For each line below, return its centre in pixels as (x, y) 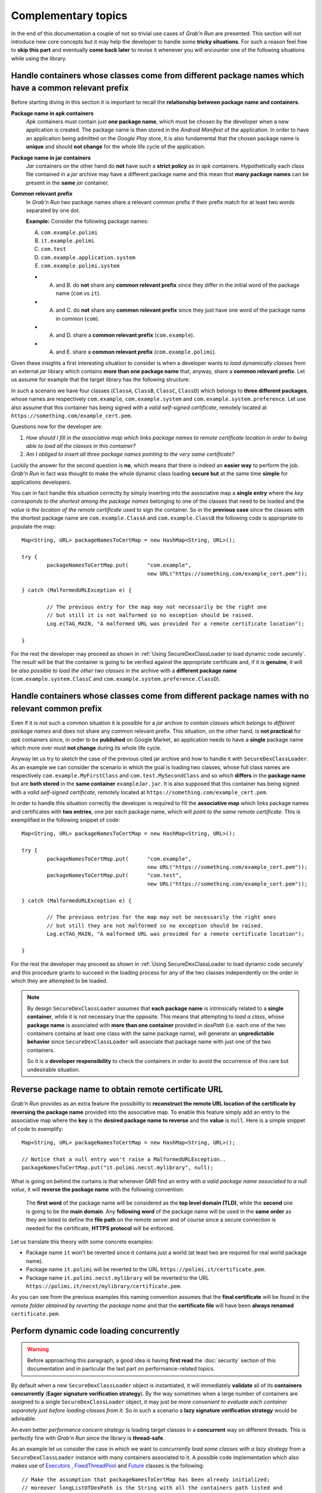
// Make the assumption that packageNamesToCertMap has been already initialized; (146, 1479)
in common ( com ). (78, 318)
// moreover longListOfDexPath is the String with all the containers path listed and (152, 1488)
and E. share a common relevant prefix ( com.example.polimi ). (136, 352)
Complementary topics (69, 16)
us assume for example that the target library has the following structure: (100, 380)
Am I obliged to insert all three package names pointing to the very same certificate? (130, 454)
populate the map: (33, 526)
